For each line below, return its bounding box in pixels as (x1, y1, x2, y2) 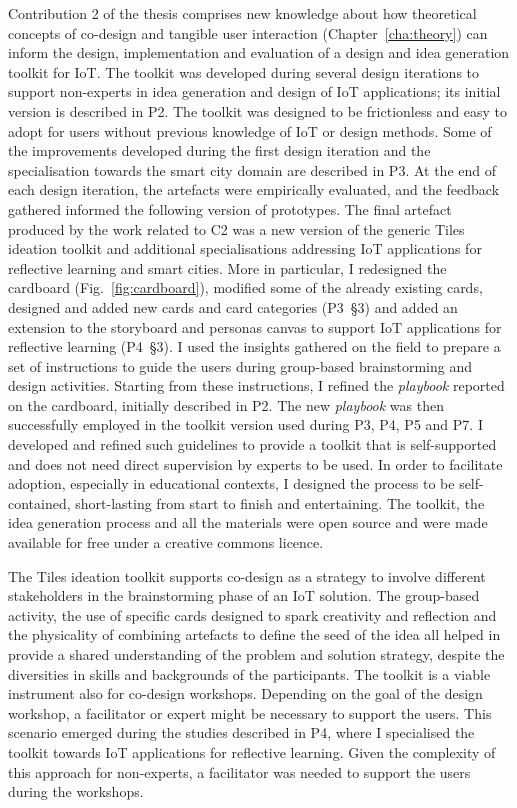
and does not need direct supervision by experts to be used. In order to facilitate (8, 453, 503, 474)
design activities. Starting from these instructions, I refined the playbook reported (8, 375, 505, 396)
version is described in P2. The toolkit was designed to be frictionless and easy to (8, 100, 508, 121)
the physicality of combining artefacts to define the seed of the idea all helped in (8, 624, 501, 645)
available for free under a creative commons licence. (8, 532, 324, 553)
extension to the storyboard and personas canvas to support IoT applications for (8, 316, 502, 337)
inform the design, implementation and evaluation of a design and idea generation (8, 42, 510, 63)
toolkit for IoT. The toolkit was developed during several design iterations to (8, 61, 480, 82)
